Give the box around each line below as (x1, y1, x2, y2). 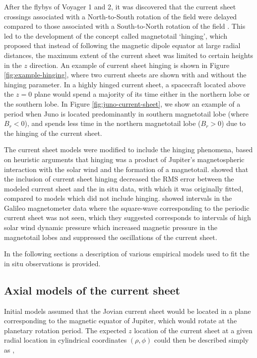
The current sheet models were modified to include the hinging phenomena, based (4, 144, 253, 155)
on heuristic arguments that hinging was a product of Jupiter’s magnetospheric (4, 154, 245, 164)
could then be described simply (154, 335, 249, 345)
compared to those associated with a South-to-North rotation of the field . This (4, 21, 246, 31)
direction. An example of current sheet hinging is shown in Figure (29, 60, 230, 70)
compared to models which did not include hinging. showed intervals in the (4, 193, 232, 203)
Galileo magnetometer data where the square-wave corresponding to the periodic (4, 202, 250, 213)
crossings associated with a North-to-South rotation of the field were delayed (4, 11, 237, 21)
